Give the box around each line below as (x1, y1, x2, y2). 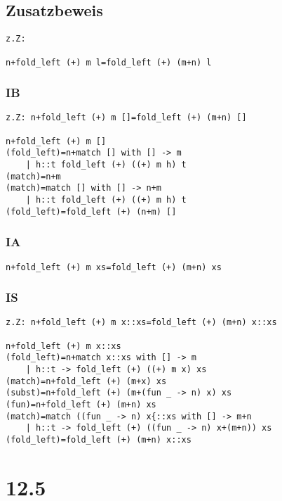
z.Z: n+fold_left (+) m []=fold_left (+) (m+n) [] (6, 113, 247, 123)
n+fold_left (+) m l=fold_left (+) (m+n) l (6, 57, 212, 68)
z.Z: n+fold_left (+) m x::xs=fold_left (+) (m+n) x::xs (6, 317, 277, 328)
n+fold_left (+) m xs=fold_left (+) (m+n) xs (6, 262, 222, 272)
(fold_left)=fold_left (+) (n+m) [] (6, 206, 177, 217)
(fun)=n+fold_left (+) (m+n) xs (6, 399, 156, 410)
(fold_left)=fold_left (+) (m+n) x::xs (6, 434, 192, 445)
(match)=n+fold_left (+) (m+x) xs (6, 376, 167, 386)
